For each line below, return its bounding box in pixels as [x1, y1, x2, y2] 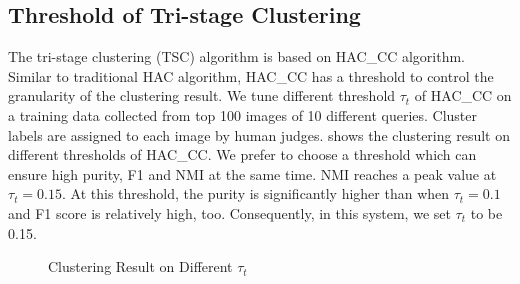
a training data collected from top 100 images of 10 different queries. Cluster [8, 104, 478, 125]
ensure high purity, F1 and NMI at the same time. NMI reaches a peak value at [8, 163, 497, 184]
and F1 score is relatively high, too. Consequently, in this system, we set [8, 202, 451, 223]
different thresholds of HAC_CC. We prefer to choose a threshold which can [8, 144, 477, 165]
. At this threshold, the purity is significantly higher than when [62, 183, 450, 204]
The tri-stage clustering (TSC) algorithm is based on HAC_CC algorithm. [8, 46, 466, 67]
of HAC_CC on [414, 85, 512, 106]
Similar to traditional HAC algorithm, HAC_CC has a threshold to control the [8, 65, 494, 86]
